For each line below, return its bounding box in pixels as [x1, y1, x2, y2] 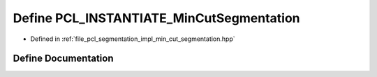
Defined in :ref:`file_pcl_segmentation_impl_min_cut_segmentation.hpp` [30, 35, 235, 43]
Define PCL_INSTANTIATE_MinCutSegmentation [13, 10, 300, 26]
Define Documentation [13, 53, 114, 65]
